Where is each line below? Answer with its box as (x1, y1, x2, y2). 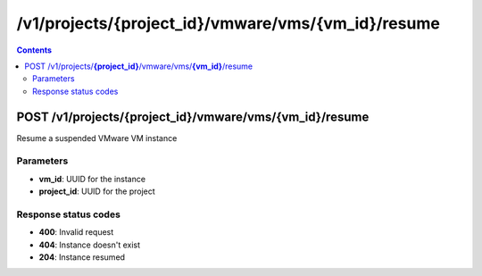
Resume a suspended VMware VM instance (16, 132, 178, 143)
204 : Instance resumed (38, 252, 125, 263)
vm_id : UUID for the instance (38, 173, 146, 184)
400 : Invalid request (38, 227, 114, 238)
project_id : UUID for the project (38, 186, 155, 197)
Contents (16, 45, 53, 55)
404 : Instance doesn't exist (38, 239, 141, 250)
